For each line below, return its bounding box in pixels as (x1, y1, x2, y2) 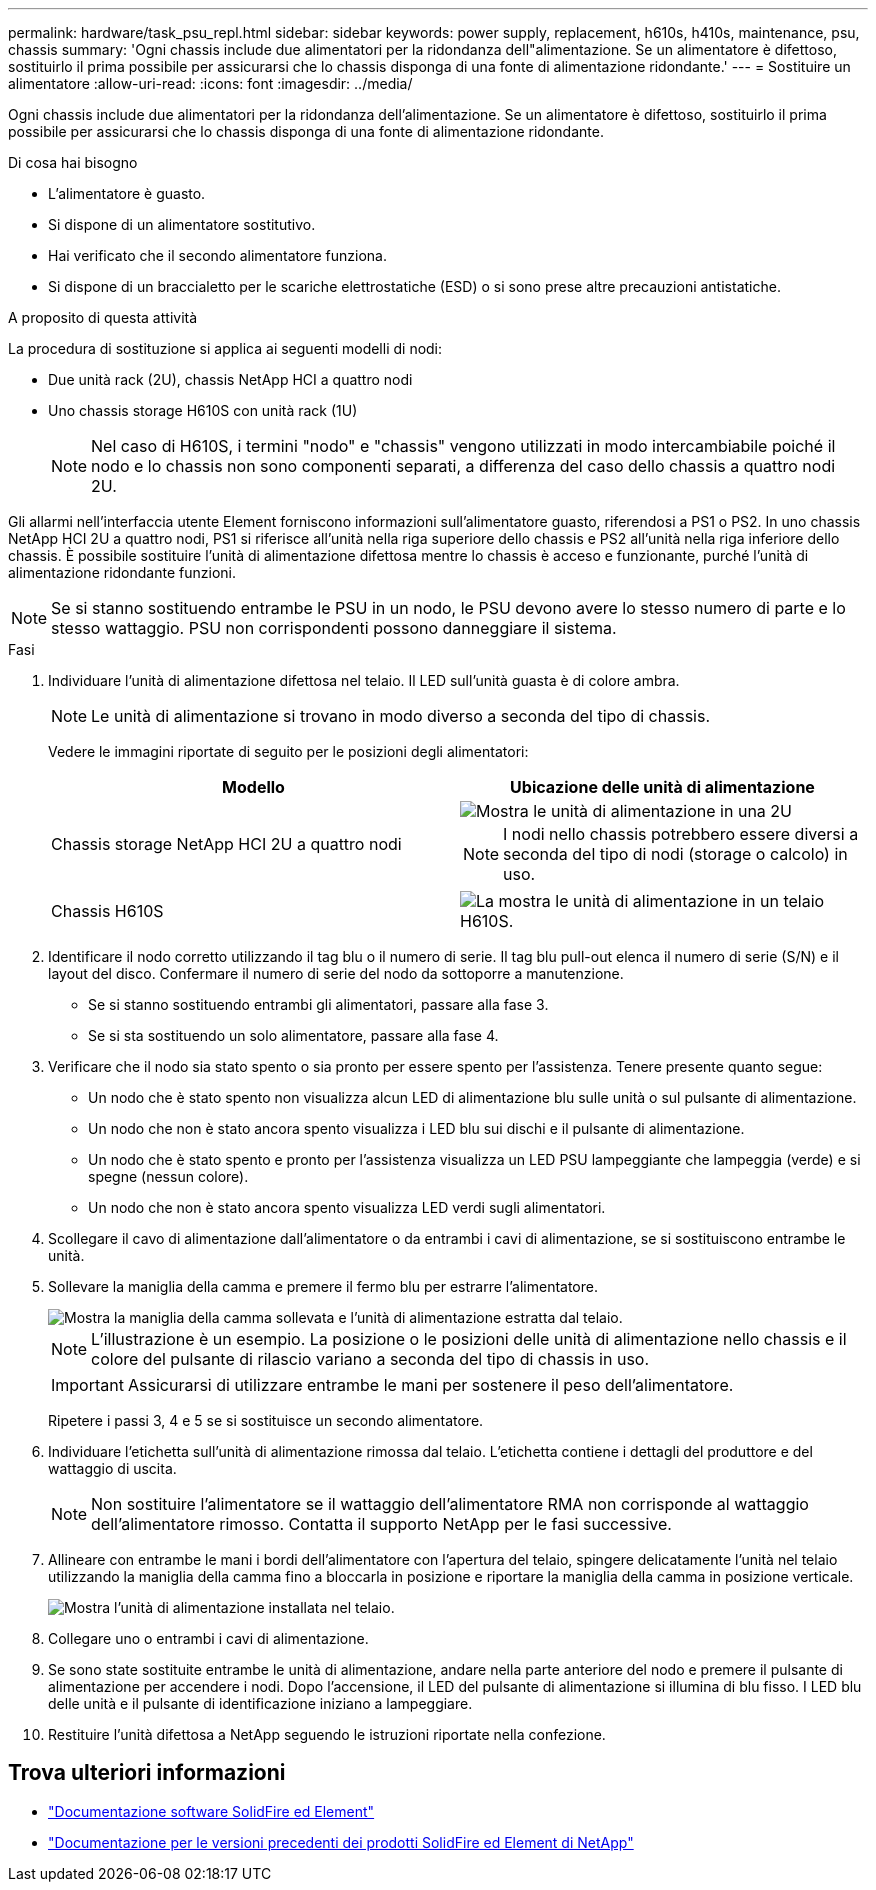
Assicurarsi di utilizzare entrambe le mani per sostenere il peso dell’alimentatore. (127, 1375, 734, 1395)
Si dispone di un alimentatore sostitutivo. (48, 216, 316, 233)
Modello (222, 777, 285, 797)
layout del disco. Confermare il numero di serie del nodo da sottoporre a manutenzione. (48, 965, 624, 982)
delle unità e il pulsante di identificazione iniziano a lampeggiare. (48, 1695, 473, 1712)
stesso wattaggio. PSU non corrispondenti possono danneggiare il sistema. (51, 618, 617, 638)
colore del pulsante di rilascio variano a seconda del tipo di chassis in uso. (91, 1349, 650, 1369)
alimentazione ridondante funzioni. (8, 564, 236, 581)
